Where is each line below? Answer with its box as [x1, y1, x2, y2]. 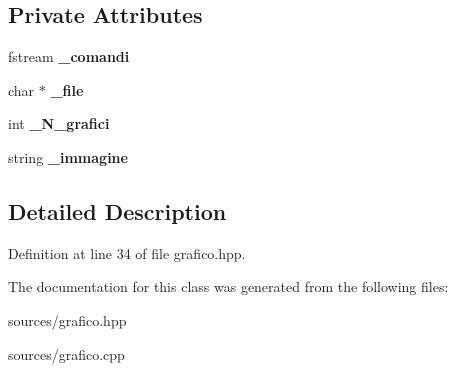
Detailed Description [8, 195, 227, 226]
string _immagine [8, 146, 128, 167]
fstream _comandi [8, 46, 130, 67]
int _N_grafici [8, 113, 110, 134]
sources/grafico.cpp [8, 343, 125, 364]
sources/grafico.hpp [8, 309, 127, 330]
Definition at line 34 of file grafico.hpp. [8, 242, 246, 263]
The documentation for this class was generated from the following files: [8, 276, 449, 297]
